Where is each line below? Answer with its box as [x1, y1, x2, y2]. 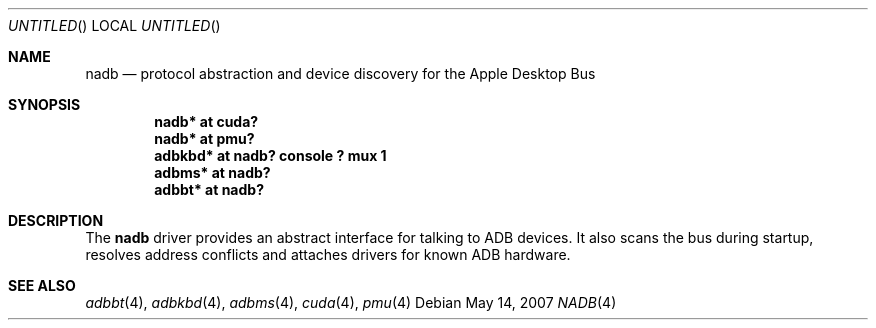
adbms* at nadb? [154, 164, 271, 181]
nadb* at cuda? [154, 113, 259, 130]
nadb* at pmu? [154, 130, 255, 147]
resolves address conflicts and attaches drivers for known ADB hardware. [85, 246, 571, 263]
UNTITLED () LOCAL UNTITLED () [8, 17, 221, 34]
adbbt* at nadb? [154, 181, 264, 198]
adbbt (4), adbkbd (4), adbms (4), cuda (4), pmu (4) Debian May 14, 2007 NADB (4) [85, 294, 617, 311]
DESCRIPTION [8, 212, 104, 229]
